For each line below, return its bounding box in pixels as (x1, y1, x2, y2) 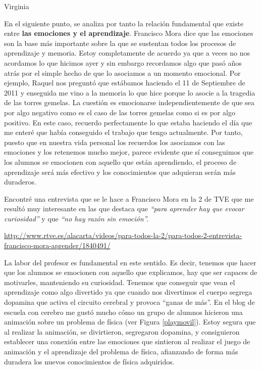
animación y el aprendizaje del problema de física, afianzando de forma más (4, 346, 238, 356)
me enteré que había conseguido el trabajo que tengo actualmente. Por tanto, (4, 127, 243, 137)
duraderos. (4, 176, 36, 187)
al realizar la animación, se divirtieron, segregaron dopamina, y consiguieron (4, 326, 240, 337)
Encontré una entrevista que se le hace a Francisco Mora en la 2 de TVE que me (4, 193, 254, 204)
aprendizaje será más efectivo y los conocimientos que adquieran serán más (4, 166, 236, 177)
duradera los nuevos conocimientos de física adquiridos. (4, 356, 175, 366)
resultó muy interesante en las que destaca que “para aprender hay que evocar (4, 203, 244, 214)
